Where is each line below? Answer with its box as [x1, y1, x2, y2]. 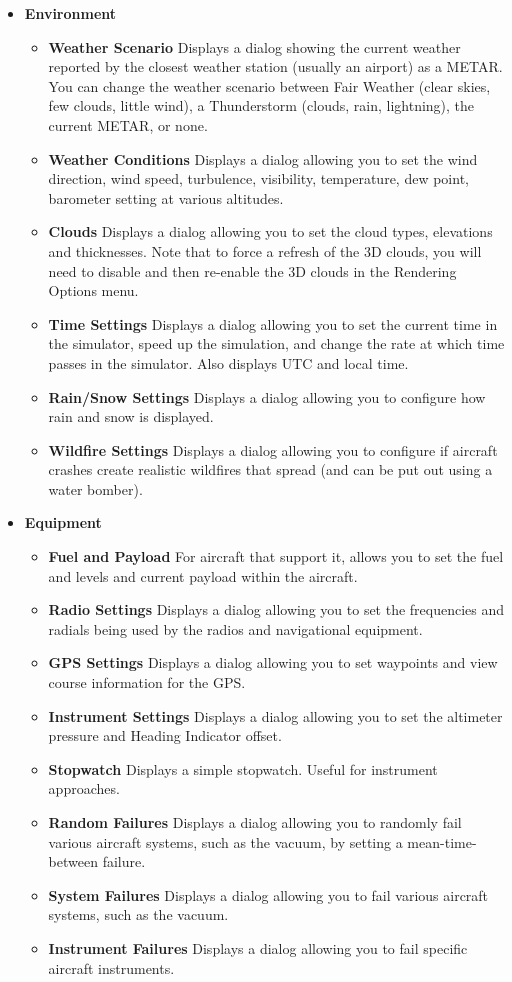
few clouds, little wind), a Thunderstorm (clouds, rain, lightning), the [48, 95, 475, 116]
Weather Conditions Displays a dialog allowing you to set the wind [48, 148, 478, 169]
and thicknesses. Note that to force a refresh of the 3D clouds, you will [48, 240, 482, 261]
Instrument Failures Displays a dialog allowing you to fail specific [48, 937, 468, 958]
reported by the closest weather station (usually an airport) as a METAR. [48, 56, 503, 77]
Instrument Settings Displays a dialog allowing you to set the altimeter [48, 705, 503, 726]
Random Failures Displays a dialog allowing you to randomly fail [48, 812, 462, 832]
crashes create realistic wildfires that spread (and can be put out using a [48, 459, 493, 480]
